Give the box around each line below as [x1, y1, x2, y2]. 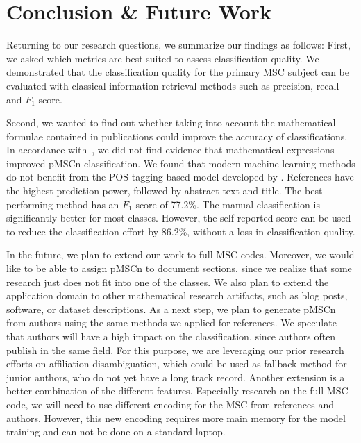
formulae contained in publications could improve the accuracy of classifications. [6, 128, 348, 143]
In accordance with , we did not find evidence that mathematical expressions [6, 142, 335, 157]
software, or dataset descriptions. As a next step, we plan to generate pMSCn [6, 301, 336, 316]
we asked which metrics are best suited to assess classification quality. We [6, 51, 319, 65]
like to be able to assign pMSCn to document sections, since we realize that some [6, 261, 352, 276]
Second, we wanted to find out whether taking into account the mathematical [6, 115, 336, 130]
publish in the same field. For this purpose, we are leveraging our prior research [6, 342, 344, 357]
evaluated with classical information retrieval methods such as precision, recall [6, 78, 339, 92]
